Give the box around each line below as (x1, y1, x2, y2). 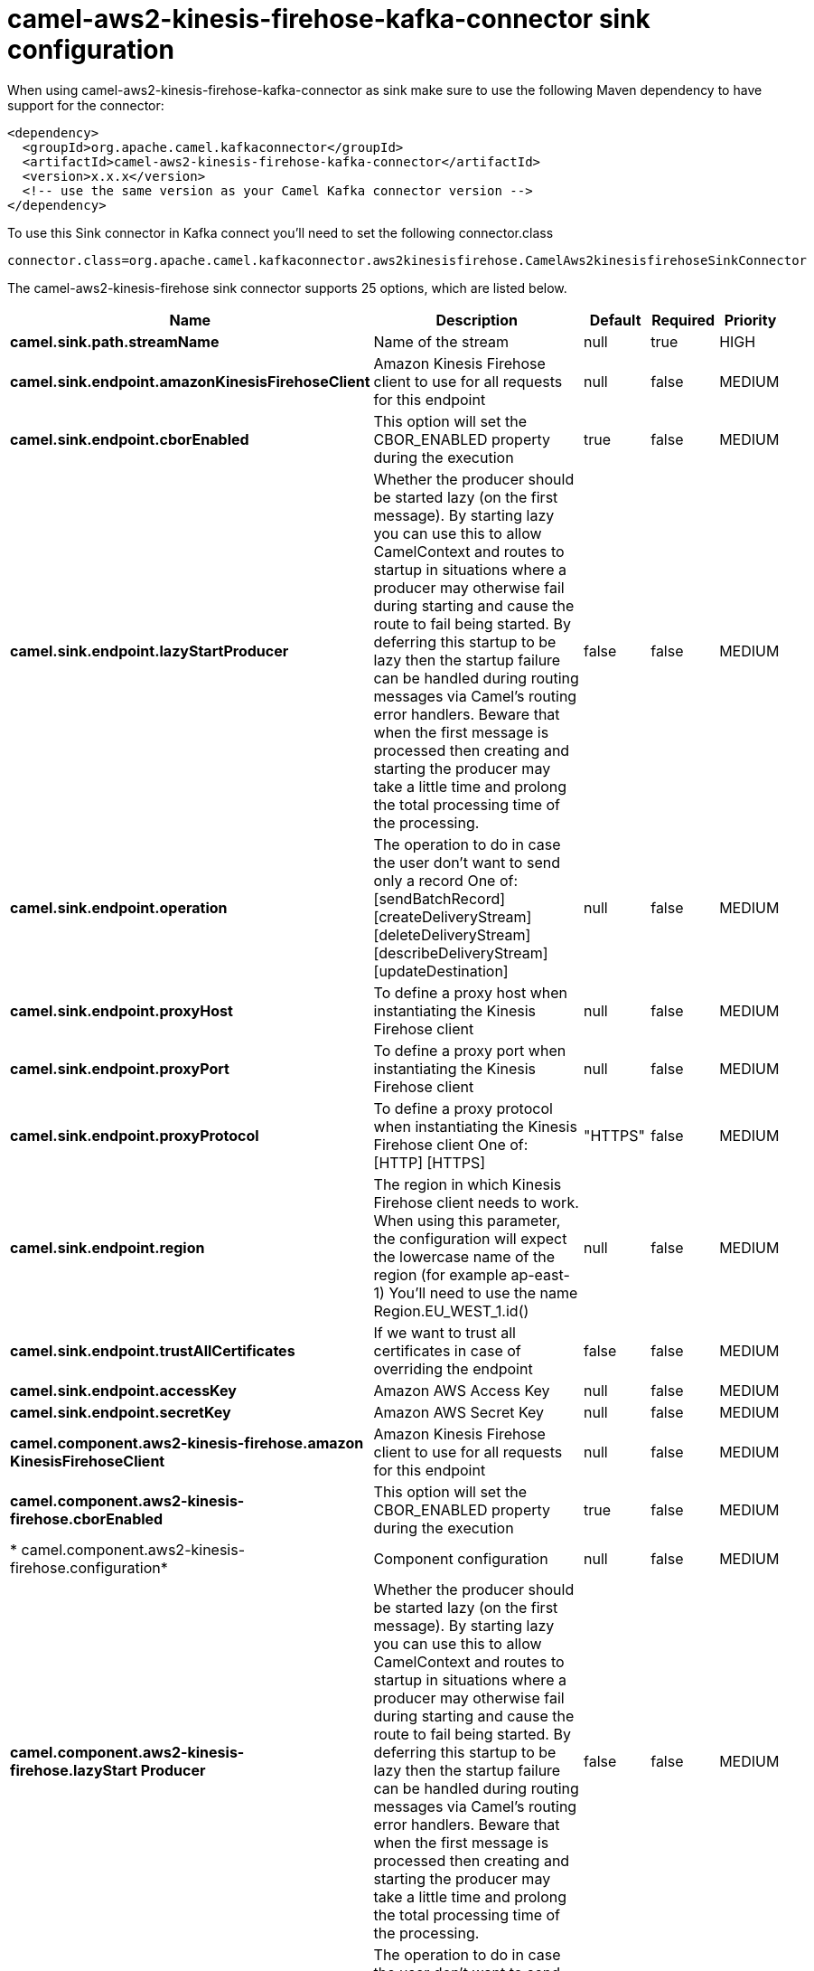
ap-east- (510, 1265, 570, 1284)
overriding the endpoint (373, 1359, 533, 1378)
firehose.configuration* (10, 1558, 168, 1577)
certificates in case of (373, 1341, 521, 1360)
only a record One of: (373, 871, 519, 890)
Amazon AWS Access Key (373, 1381, 550, 1400)
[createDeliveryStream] (373, 907, 532, 926)
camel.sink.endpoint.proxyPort (10, 1059, 229, 1078)
